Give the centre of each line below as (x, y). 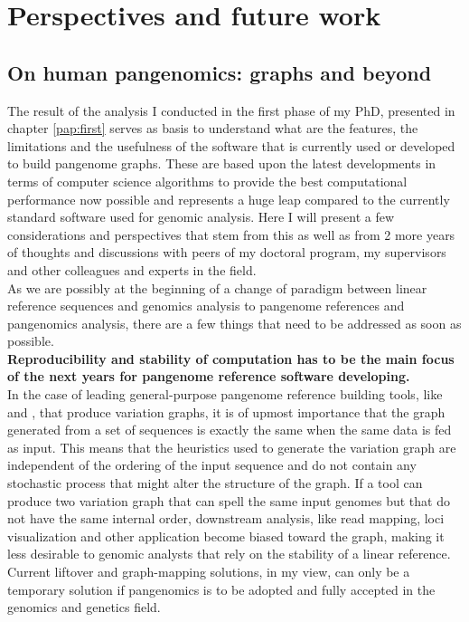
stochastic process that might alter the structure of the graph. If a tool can (215, 483)
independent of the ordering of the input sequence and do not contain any (212, 465)
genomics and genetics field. (84, 607)
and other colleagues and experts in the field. (132, 269)
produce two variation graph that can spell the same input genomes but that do (229, 500)
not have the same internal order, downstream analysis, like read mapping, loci (226, 518)
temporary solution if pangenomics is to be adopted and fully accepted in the (221, 589)
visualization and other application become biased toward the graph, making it (226, 536)
